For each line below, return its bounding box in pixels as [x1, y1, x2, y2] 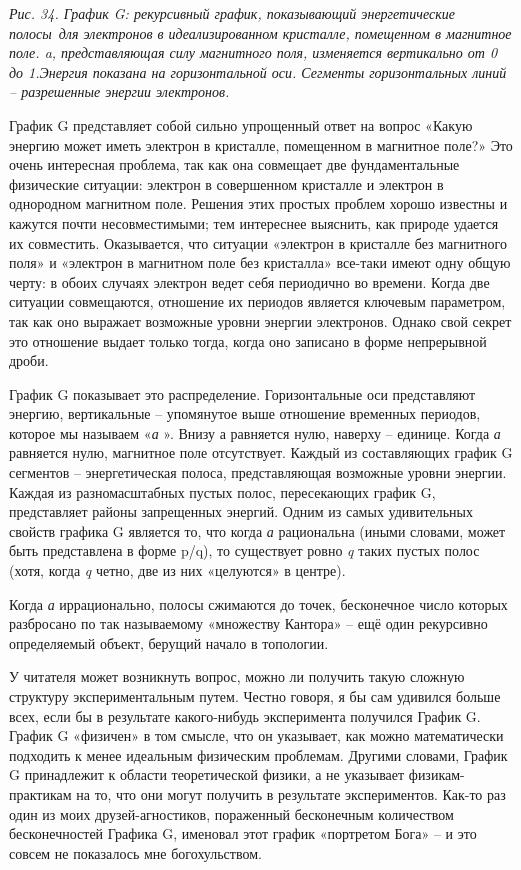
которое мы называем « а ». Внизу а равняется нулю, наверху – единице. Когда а [9, 422, 501, 443]
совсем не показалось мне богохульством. [9, 842, 262, 863]
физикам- [408, 764, 465, 785]
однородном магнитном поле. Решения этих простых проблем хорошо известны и [9, 193, 508, 214]
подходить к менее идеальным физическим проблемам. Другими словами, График [9, 744, 508, 765]
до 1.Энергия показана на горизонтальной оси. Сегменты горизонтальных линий [9, 61, 507, 82]
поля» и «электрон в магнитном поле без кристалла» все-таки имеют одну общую [9, 252, 511, 273]
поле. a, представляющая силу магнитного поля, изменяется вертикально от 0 [9, 42, 498, 63]
